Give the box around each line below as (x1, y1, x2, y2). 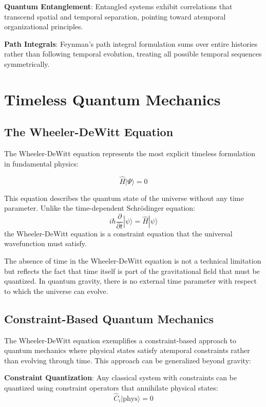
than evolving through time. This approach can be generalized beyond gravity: (4, 355, 251, 365)
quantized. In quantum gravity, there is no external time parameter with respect (4, 275, 257, 286)
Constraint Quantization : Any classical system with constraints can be (4, 372, 237, 383)
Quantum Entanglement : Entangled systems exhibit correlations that (4, 1, 233, 11)
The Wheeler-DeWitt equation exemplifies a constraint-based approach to (4, 335, 237, 345)
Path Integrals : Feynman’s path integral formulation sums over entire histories (4, 38, 258, 49)
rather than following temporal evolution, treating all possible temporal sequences (4, 48, 262, 59)
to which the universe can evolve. (4, 285, 108, 296)
